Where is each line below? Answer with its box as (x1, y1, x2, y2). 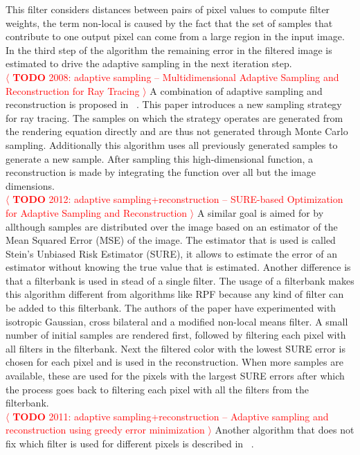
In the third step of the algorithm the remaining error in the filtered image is (6, 42, 332, 57)
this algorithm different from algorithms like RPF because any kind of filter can (6, 287, 344, 301)
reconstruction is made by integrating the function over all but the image (6, 165, 316, 179)
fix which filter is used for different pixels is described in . (6, 436, 254, 450)
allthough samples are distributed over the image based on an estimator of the (6, 219, 338, 233)
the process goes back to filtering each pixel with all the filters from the (6, 382, 309, 396)
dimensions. (6, 178, 55, 193)
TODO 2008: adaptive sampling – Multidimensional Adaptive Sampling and (12, 69, 339, 84)
